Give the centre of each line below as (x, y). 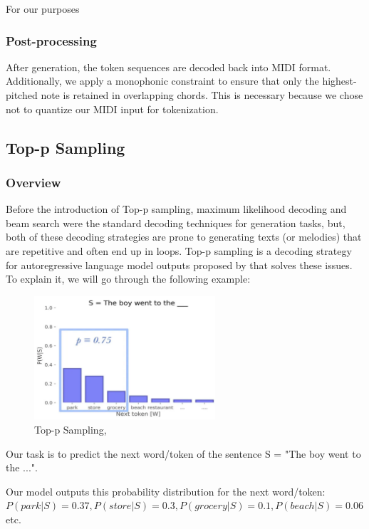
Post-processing (51, 40)
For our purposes (43, 9)
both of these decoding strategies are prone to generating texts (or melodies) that (184, 237)
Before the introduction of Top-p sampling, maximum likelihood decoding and (176, 209)
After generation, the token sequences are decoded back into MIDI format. (168, 67)
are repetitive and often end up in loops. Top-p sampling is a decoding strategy (179, 250)
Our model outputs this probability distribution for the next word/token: (166, 491)
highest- (339, 81)
